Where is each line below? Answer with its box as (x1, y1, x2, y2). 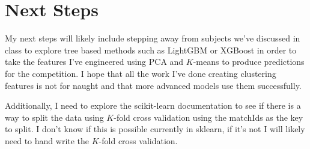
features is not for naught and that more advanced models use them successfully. (5, 79, 302, 91)
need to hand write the (5, 134, 90, 147)
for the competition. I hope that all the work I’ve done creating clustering (5, 67, 276, 79)
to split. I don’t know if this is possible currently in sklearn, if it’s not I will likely (5, 123, 305, 135)
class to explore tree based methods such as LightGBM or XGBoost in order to (5, 43, 297, 56)
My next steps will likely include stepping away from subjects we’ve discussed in (5, 32, 300, 44)
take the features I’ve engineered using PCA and (5, 55, 184, 68)
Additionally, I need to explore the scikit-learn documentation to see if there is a (5, 99, 301, 112)
